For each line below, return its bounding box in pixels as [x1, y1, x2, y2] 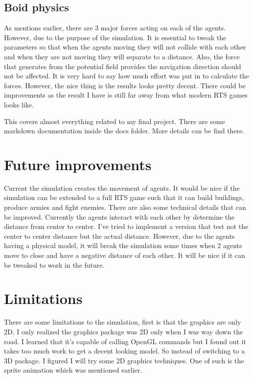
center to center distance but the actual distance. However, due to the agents [4, 230, 235, 241]
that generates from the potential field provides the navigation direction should [4, 61, 241, 71]
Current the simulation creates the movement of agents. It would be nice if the [4, 182, 240, 193]
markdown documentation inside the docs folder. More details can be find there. [4, 126, 245, 136]
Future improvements [4, 154, 152, 174]
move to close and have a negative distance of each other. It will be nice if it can [4, 250, 245, 260]
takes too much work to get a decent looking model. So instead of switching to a [4, 346, 245, 356]
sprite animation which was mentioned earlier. [4, 365, 142, 375]
